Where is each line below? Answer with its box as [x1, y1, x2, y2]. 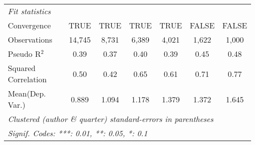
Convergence [8, 20, 51, 31]
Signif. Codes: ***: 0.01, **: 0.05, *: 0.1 [8, 127, 148, 139]
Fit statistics [8, 5, 51, 17]
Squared [8, 62, 36, 73]
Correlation [8, 73, 47, 85]
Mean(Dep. [8, 88, 46, 99]
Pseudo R [8, 48, 41, 59]
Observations [8, 34, 52, 45]
